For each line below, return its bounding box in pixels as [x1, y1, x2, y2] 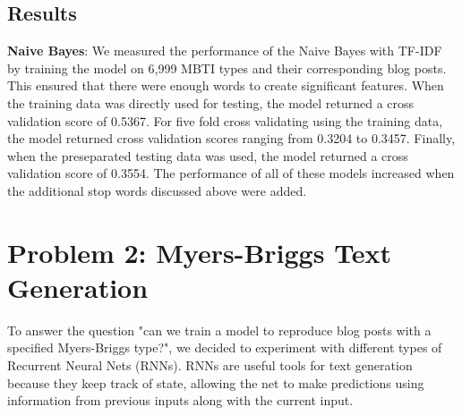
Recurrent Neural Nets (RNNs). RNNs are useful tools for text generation [7, 356, 413, 375]
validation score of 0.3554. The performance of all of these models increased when [7, 164, 455, 182]
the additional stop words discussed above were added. [7, 181, 307, 199]
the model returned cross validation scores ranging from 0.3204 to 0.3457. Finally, [7, 129, 456, 148]
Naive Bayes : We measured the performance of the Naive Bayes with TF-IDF [7, 41, 442, 60]
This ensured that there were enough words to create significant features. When [7, 76, 444, 95]
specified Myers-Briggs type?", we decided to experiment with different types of [7, 338, 442, 357]
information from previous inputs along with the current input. [7, 391, 354, 410]
